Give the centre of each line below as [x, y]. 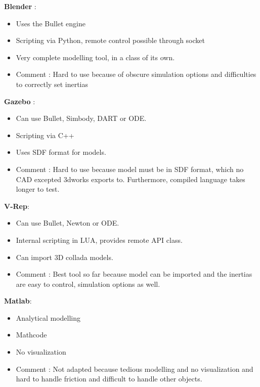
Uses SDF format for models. [61, 152]
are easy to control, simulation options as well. [88, 284]
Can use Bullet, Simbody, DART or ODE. [81, 118]
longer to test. [38, 189]
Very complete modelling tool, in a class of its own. [95, 57]
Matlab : [18, 301]
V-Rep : [17, 206]
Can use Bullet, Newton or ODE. [68, 223]
